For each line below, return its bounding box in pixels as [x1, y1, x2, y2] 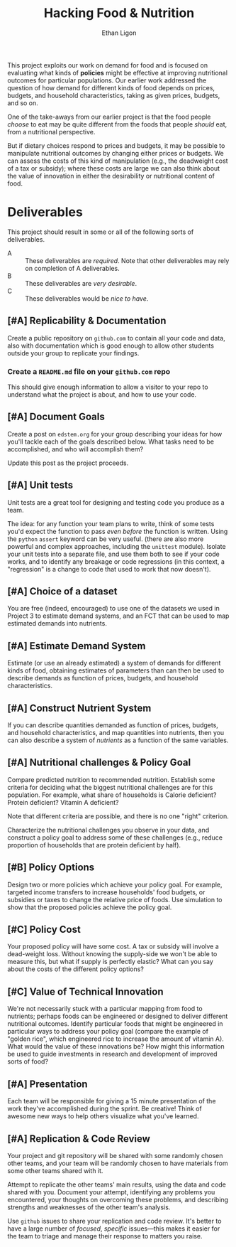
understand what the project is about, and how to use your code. [7, 390, 197, 399]
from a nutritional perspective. [7, 127, 96, 136]
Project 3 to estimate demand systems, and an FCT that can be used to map [7, 611, 230, 620]
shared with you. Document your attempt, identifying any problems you [7, 1187, 215, 1196]
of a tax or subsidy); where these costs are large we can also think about [7, 164, 220, 172]
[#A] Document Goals [7, 411, 105, 423]
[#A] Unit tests [7, 479, 73, 491]
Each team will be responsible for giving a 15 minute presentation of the [7, 1097, 216, 1106]
